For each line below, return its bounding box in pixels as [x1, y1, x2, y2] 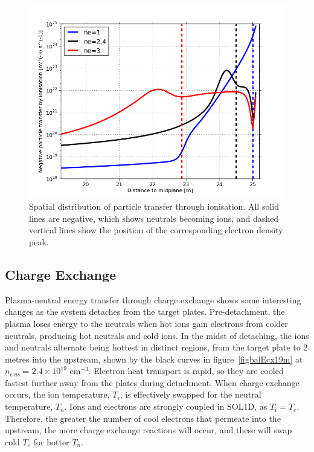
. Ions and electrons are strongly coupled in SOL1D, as [64, 400, 268, 413]
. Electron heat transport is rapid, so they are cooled [88, 364, 284, 377]
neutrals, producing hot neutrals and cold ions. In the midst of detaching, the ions [5, 329, 309, 341]
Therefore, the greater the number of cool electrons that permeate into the [5, 412, 281, 424]
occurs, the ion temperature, [5, 388, 110, 401]
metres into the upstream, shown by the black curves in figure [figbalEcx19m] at [5, 352, 303, 365]
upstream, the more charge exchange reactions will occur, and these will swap [5, 424, 292, 436]
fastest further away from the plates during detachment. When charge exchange [5, 376, 300, 389]
